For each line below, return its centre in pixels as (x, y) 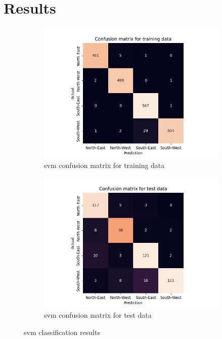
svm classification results (62, 332)
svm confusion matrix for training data (104, 165)
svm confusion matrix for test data (98, 314)
